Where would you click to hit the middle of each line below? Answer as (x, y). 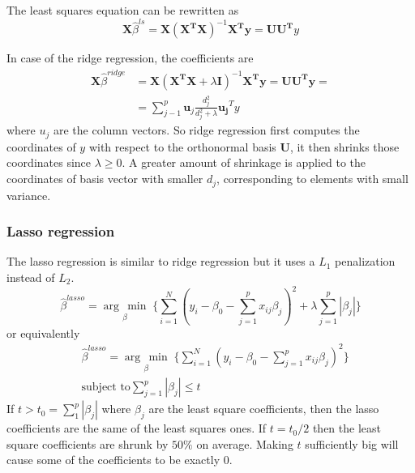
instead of (31, 277)
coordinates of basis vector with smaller (105, 179)
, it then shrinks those (344, 146)
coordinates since (49, 162)
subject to (106, 388)
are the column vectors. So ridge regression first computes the (206, 130)
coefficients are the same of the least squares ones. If (137, 428)
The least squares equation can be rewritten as (123, 10)
